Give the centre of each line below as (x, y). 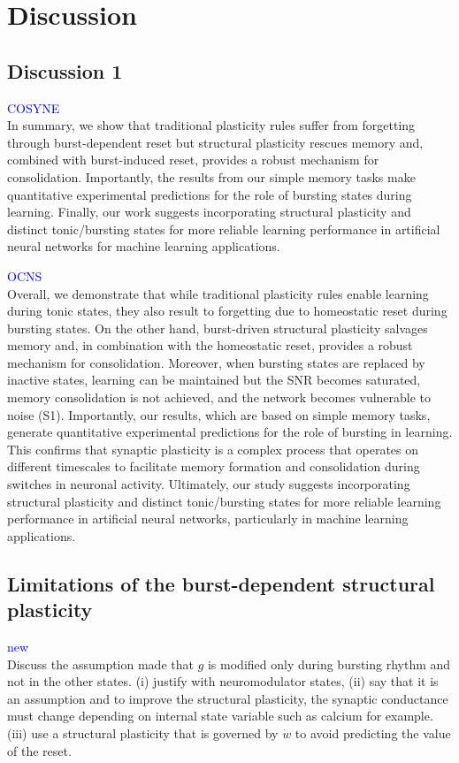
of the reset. (39, 750)
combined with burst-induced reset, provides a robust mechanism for (193, 160)
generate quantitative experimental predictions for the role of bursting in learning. (230, 432)
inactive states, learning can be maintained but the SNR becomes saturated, (214, 380)
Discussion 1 (65, 70)
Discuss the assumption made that (100, 664)
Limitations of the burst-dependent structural (221, 583)
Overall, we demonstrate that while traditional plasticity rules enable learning (218, 293)
